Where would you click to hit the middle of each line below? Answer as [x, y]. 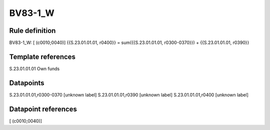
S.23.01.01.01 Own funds [34, 68]
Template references [42, 57]
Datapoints [27, 83]
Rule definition [32, 31]
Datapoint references [43, 109]
